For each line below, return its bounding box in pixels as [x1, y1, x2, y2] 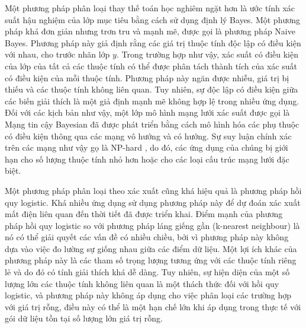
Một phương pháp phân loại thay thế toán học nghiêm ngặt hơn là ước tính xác [5, 2, 295, 14]
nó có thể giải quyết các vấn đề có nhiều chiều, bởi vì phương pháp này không [5, 231, 289, 243]
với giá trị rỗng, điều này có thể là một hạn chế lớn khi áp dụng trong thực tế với [5, 300, 301, 313]
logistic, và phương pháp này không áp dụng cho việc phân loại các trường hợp [5, 289, 291, 301]
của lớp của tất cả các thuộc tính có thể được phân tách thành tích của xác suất [5, 59, 297, 72]
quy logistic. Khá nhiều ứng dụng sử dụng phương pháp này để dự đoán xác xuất [5, 196, 301, 208]
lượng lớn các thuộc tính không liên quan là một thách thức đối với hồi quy [5, 277, 279, 289]
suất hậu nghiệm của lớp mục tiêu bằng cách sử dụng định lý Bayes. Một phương [5, 13, 300, 26]
